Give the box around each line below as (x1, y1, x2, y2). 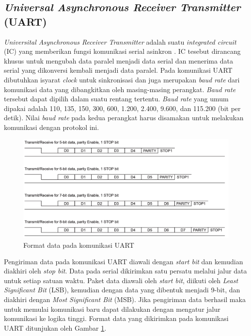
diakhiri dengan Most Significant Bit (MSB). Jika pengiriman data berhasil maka (4, 294, 246, 304)
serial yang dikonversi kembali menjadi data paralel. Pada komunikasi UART (4, 65, 233, 75)
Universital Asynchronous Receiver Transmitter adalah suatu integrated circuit (4, 36, 236, 47)
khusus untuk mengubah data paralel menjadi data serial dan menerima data (4, 55, 233, 65)
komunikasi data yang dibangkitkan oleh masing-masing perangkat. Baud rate (4, 84, 236, 94)
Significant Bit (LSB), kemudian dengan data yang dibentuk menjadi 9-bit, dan (4, 285, 240, 295)
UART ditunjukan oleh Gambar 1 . (4, 322, 107, 333)
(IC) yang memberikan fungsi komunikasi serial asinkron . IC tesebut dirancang (4, 46, 241, 56)
